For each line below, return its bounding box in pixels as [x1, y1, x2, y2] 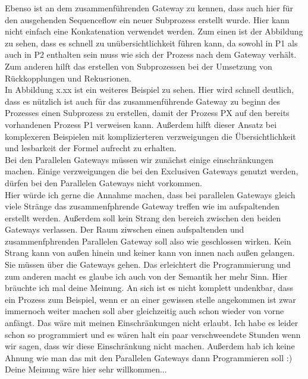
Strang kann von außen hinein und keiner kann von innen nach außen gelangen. [5, 246, 295, 259]
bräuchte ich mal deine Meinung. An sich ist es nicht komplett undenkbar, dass [5, 281, 294, 294]
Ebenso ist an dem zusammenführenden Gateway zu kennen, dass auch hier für [5, 2, 293, 14]
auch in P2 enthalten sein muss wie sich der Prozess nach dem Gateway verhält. [5, 48, 297, 61]
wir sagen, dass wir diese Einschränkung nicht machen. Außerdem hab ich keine [5, 340, 295, 352]
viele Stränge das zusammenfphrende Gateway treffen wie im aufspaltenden [5, 200, 280, 212]
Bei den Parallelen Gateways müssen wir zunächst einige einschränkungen [5, 153, 274, 165]
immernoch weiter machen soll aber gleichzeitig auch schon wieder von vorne [5, 305, 284, 317]
